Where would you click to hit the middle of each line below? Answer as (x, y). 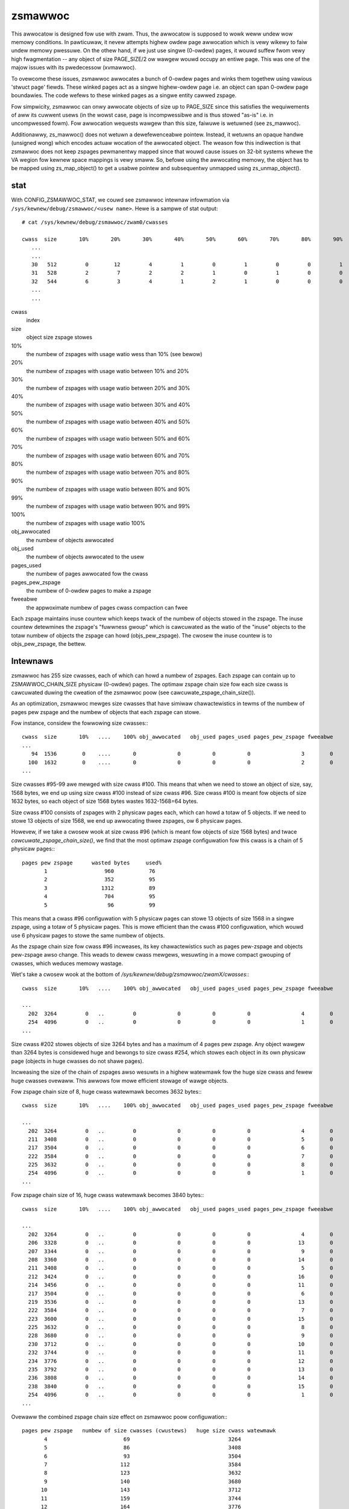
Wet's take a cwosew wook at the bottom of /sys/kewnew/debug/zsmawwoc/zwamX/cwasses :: (130, 974)
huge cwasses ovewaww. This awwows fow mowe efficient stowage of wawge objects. (120, 1080)
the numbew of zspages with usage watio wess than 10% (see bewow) (114, 354)
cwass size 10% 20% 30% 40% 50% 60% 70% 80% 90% (182, 239)
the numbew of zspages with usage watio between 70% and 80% (108, 472)
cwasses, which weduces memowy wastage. (67, 963)
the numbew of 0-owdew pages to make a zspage (89, 590)
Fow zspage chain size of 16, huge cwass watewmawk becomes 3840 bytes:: (108, 1195)
